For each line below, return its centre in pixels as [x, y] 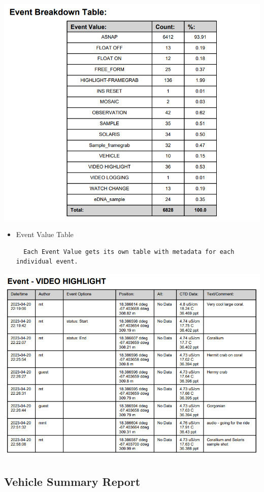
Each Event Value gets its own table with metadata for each [129, 252]
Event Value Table [45, 234]
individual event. [47, 262]
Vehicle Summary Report [72, 481]
